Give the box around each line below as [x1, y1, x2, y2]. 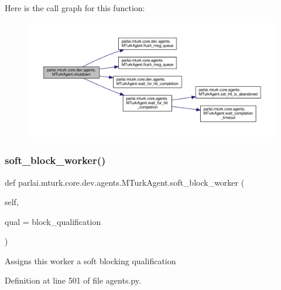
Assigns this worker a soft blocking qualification [5, 254, 176, 267]
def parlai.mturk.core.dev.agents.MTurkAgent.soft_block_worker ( [5, 176, 245, 188]
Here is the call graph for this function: [5, 2, 145, 13]
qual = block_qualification [5, 215, 101, 227]
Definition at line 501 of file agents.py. [5, 274, 141, 286]
